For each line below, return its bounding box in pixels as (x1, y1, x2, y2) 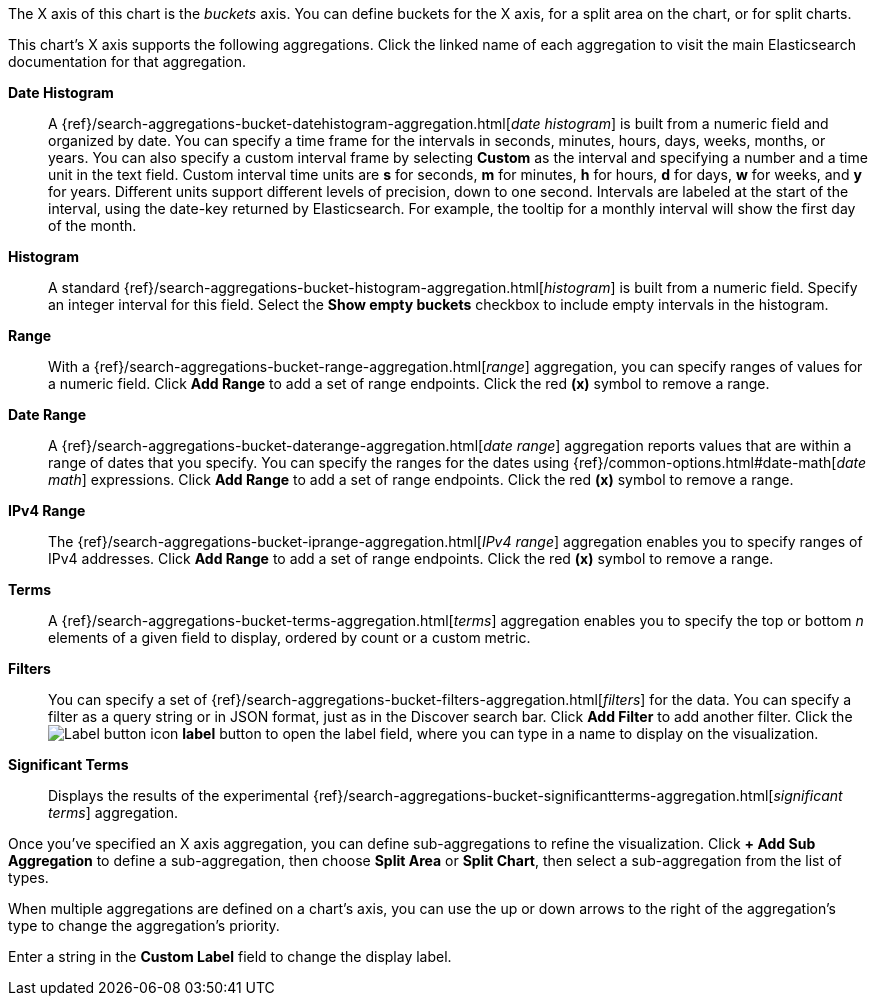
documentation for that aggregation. (8, 53, 246, 70)
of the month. (48, 217, 137, 234)
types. (8, 869, 49, 886)
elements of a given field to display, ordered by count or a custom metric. (48, 629, 531, 646)
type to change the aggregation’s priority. (8, 917, 280, 934)
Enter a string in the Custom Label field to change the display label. (8, 948, 452, 965)
